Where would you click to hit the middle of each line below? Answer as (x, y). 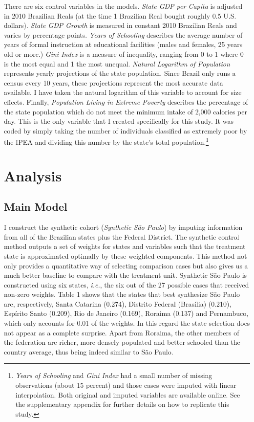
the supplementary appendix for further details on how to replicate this (122, 404)
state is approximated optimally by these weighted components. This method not (126, 255)
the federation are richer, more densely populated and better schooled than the (122, 342)
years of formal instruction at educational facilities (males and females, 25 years (123, 44)
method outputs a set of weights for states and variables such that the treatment (125, 246)
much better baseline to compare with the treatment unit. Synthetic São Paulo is (126, 275)
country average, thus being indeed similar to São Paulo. (89, 351)
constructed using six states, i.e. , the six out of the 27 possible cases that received (127, 284)
